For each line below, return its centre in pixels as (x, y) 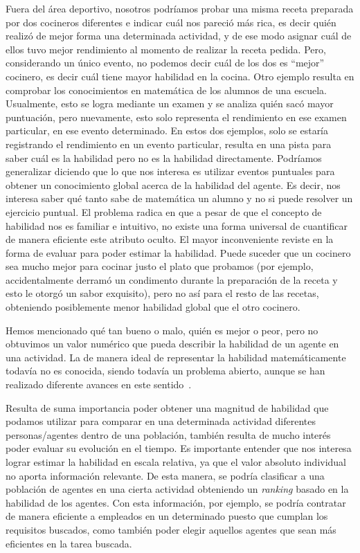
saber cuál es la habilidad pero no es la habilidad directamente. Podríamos (164, 157)
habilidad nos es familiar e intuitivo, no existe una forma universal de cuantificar (177, 225)
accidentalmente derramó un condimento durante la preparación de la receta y (172, 279)
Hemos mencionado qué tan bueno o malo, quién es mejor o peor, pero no (162, 330)
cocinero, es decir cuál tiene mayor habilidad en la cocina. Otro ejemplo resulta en (180, 76)
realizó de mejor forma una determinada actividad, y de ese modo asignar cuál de (179, 36)
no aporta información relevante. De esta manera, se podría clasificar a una (165, 475)
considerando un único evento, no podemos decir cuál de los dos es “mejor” (165, 63)
